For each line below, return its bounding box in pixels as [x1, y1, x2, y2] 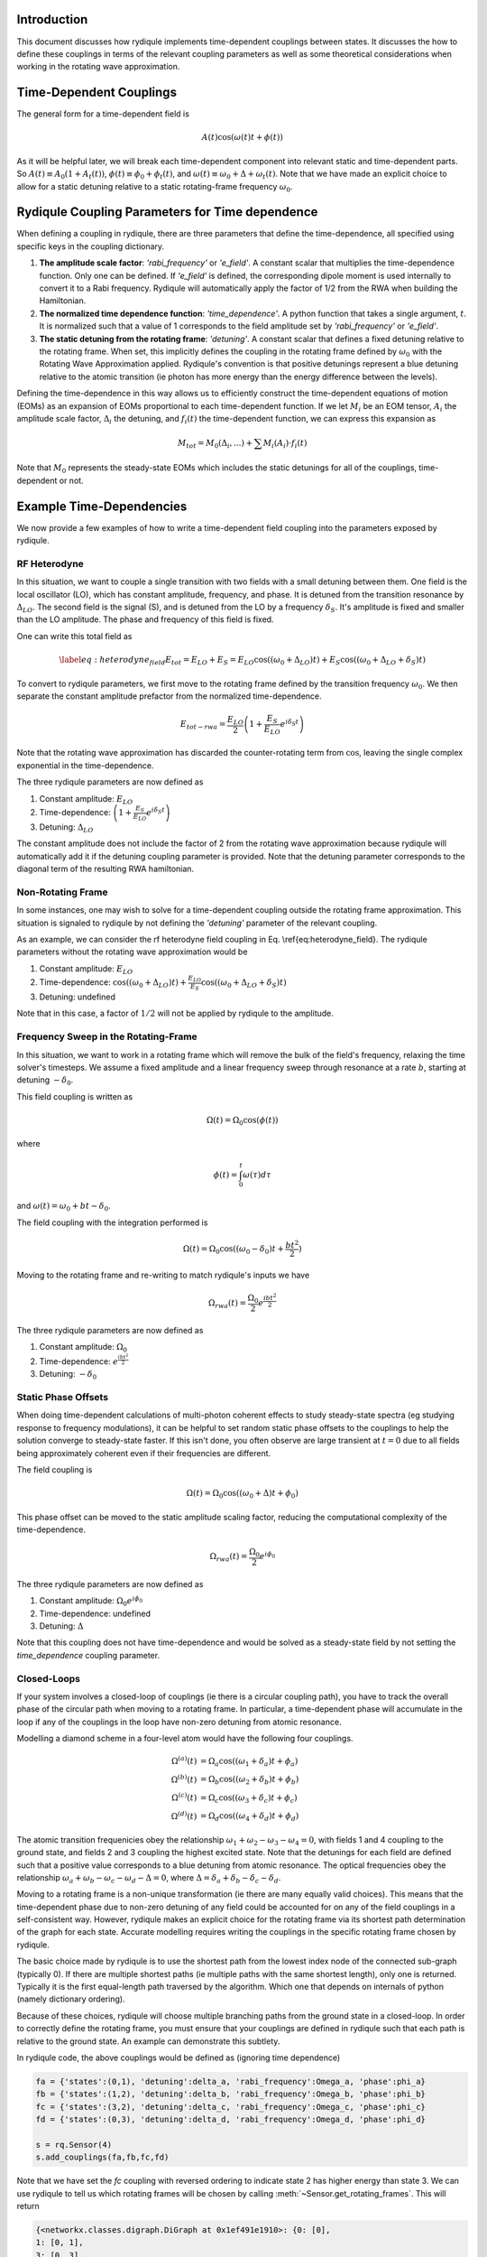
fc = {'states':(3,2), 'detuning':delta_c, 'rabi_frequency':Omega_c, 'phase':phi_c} [35, 2102, 426, 2112]
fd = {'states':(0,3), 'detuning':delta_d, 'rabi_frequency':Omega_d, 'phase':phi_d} [35, 2114, 426, 2125]
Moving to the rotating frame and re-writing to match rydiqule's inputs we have [16, 1269, 310, 1281]
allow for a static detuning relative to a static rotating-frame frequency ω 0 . [16, 181, 293, 194]
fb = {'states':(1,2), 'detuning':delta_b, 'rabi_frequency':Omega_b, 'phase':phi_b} [35, 2089, 426, 2099]
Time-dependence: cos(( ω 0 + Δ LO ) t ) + [39, 977, 188, 989]
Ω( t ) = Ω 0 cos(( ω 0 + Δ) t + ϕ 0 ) [186, 1488, 299, 1500]
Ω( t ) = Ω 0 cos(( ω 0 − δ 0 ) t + [182, 1243, 284, 1256]
